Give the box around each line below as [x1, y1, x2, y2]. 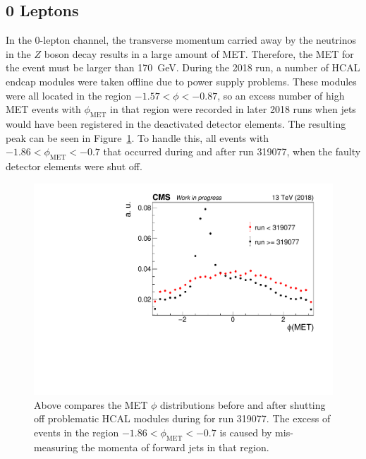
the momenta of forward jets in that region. [81, 439, 269, 454]
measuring [34, 439, 78, 454]
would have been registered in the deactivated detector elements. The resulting [6, 116, 346, 131]
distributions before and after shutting [159, 397, 326, 412]
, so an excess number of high [217, 88, 345, 102]
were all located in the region [6, 88, 132, 102]
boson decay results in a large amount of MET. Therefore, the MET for [44, 46, 354, 61]
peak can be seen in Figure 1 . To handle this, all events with [6, 130, 269, 145]
